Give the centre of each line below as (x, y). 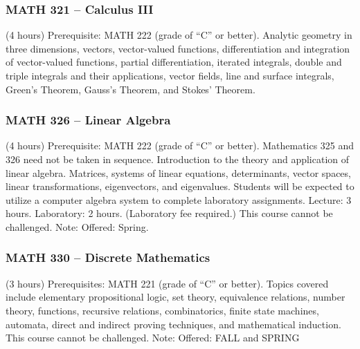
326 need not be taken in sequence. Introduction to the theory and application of (178, 159)
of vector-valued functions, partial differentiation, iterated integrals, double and (174, 62)
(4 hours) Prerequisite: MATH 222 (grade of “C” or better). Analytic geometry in (179, 35)
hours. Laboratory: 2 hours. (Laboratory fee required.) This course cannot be (169, 213)
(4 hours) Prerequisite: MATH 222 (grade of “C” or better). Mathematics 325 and (180, 145)
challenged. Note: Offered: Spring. (77, 226)
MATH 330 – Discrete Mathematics (108, 257)
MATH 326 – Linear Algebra (88, 120)
